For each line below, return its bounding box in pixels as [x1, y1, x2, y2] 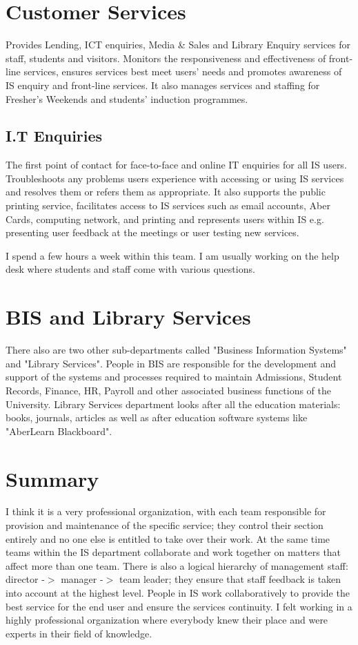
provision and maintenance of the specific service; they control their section [6, 518, 324, 532]
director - [6, 572, 45, 586]
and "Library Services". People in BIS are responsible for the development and [6, 356, 336, 370]
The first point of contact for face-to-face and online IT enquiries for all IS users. [6, 157, 347, 172]
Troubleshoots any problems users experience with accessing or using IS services [6, 171, 344, 185]
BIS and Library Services [6, 302, 251, 331]
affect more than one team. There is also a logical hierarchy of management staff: [6, 558, 348, 572]
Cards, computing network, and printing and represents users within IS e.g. [6, 211, 324, 226]
